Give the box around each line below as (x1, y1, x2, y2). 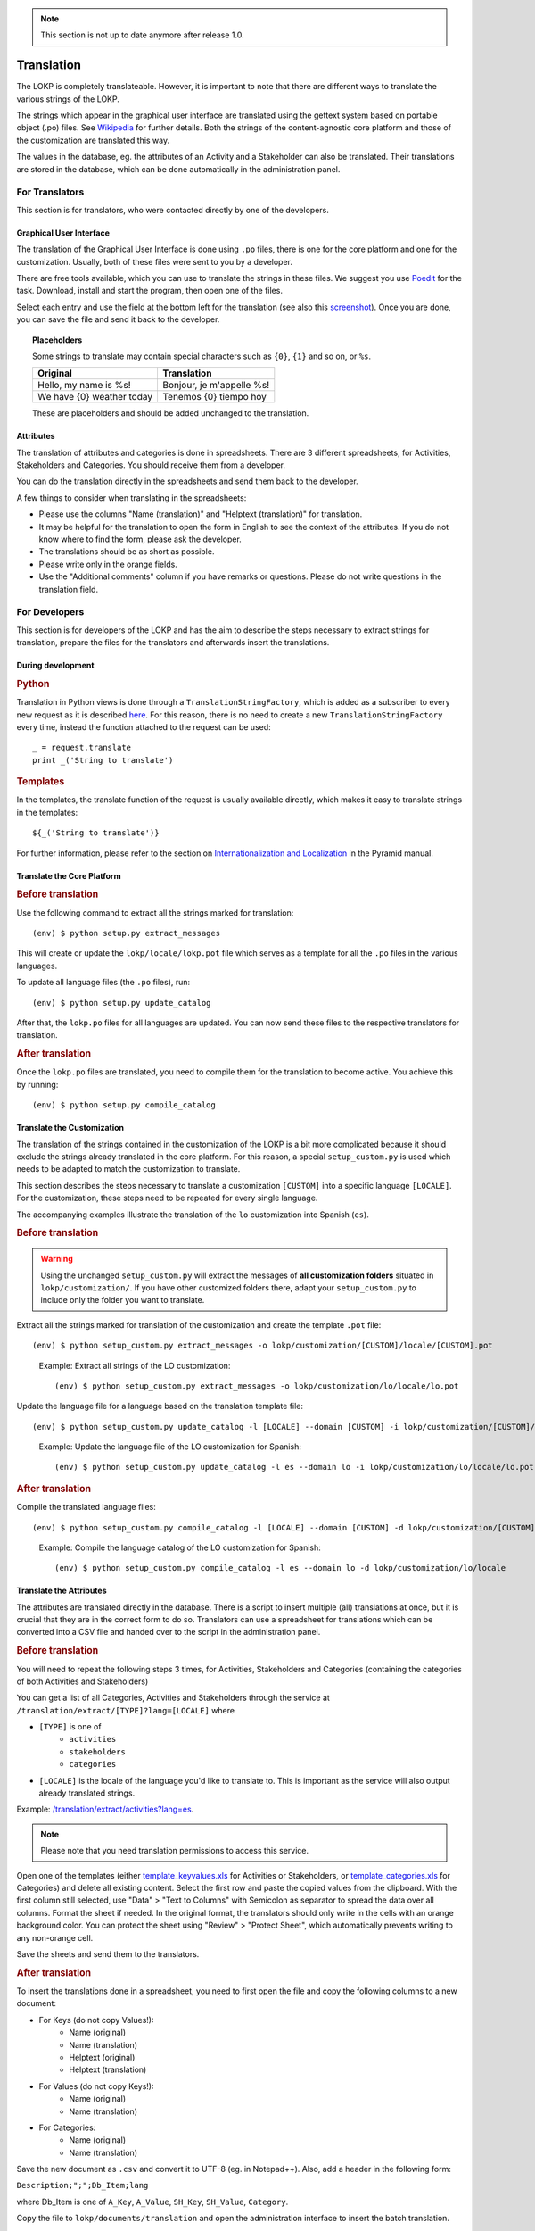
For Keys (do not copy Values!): (38, 2014, 154, 2025)
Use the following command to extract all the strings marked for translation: (16, 907, 294, 918)
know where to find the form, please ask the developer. (38, 534, 243, 544)
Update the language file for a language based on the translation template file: (16, 1401, 303, 1412)
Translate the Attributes (16, 1585, 107, 1597)
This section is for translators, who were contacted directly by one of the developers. (16, 204, 329, 215)
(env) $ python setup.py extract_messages (32, 928, 221, 938)
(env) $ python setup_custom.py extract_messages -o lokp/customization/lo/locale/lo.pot (54, 1381, 459, 1391)
